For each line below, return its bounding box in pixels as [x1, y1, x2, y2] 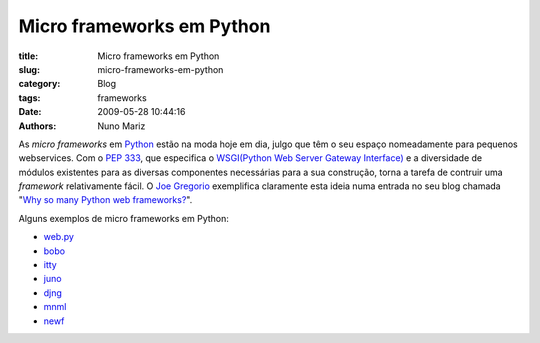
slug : [18, 63, 40, 75]
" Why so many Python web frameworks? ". [18, 194, 193, 206]
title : [18, 50, 39, 62]
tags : [18, 91, 41, 104]
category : [18, 78, 61, 90]
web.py [43, 231, 75, 243]
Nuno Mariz [97, 120, 146, 132]
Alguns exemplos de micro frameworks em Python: [18, 212, 230, 224]
